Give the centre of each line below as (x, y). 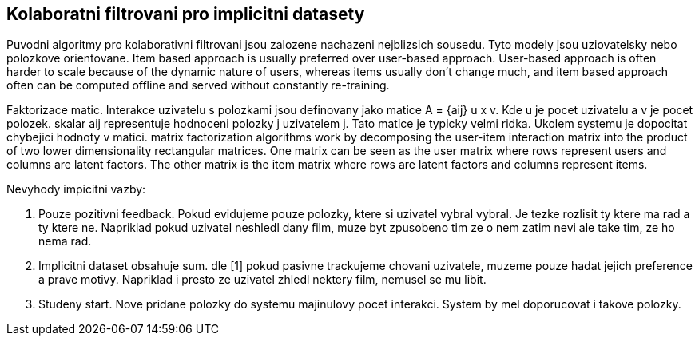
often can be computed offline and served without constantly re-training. (198, 85)
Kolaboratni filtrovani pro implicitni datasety (186, 14)
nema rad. (65, 241)
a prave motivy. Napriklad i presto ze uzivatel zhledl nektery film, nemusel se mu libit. (262, 280)
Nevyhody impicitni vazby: (76, 189)
